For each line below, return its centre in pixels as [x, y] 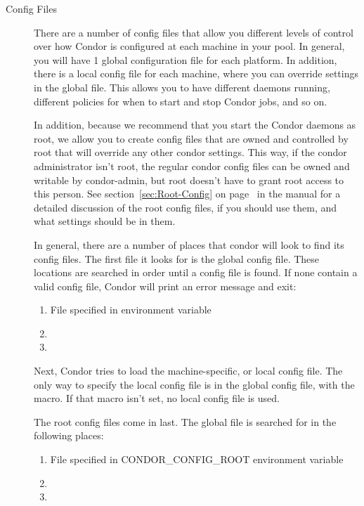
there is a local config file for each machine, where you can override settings [196, 73]
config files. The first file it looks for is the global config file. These [177, 258]
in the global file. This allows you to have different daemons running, [182, 87]
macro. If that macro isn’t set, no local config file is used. [157, 398]
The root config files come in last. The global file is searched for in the [185, 421]
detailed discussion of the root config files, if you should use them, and [186, 207]
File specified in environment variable [131, 310]
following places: [69, 435]
